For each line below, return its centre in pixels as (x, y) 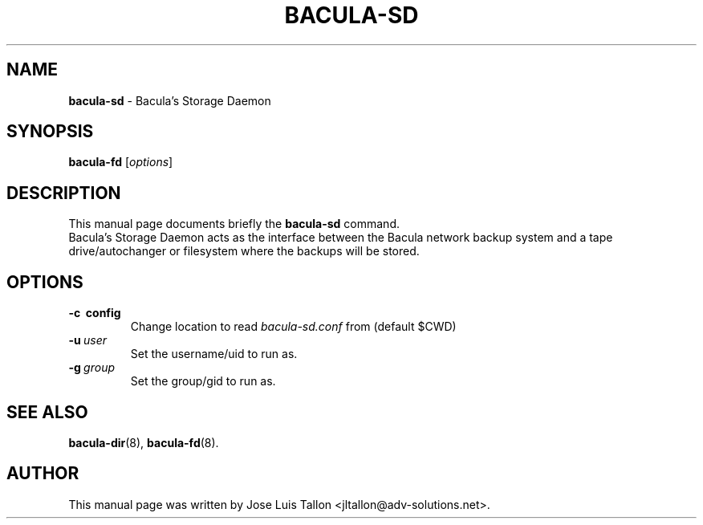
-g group (92, 368)
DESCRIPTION (64, 193)
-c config (95, 313)
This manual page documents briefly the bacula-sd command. (234, 224)
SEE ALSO (47, 412)
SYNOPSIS (50, 132)
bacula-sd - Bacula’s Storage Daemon (170, 100)
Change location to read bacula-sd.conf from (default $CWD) (293, 327)
